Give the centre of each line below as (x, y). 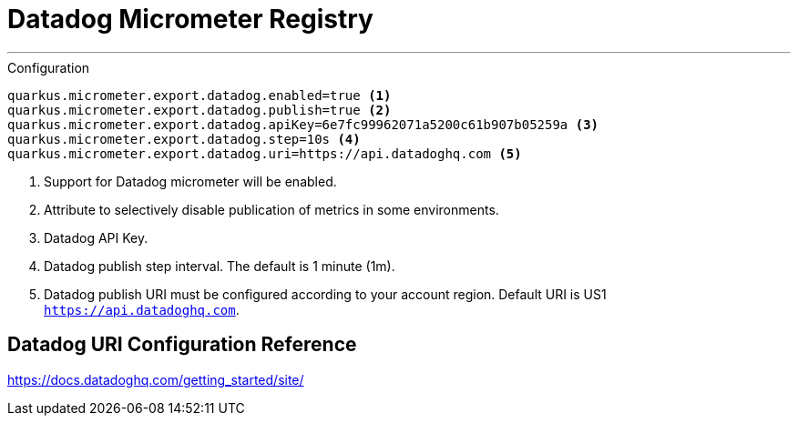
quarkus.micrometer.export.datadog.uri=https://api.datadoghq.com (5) (265, 153)
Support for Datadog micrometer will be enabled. (190, 181)
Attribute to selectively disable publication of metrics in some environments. (271, 209)
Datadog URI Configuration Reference (182, 345)
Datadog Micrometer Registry (190, 19)
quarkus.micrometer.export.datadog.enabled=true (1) (199, 95)
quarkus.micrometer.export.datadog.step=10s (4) (184, 139)
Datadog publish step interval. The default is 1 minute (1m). (220, 266)
